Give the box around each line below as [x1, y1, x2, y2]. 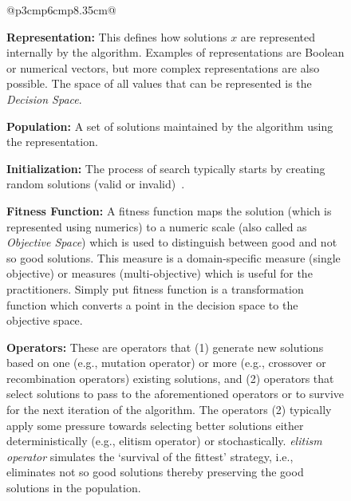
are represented [240, 28, 315, 45]
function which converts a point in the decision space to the [6, 296, 298, 313]
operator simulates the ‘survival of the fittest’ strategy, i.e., [6, 448, 294, 464]
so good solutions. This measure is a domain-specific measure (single [6, 249, 341, 266]
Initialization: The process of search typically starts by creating [6, 160, 325, 176]
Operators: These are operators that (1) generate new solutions [6, 338, 324, 355]
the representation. [6, 133, 98, 150]
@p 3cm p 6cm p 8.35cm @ [6, 2, 116, 18]
